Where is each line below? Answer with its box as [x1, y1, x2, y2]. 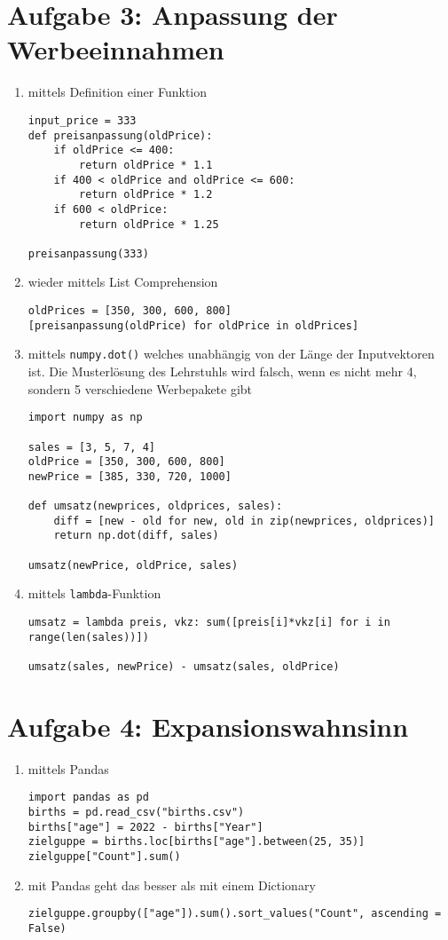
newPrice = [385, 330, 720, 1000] [28, 470, 232, 483]
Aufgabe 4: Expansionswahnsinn [7, 707, 409, 744]
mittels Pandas [28, 759, 109, 778]
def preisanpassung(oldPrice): [28, 129, 213, 142]
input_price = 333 [28, 114, 137, 127]
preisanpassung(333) [28, 247, 149, 260]
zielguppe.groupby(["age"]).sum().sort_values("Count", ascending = [28, 907, 442, 920]
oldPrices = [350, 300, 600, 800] [28, 304, 232, 318]
